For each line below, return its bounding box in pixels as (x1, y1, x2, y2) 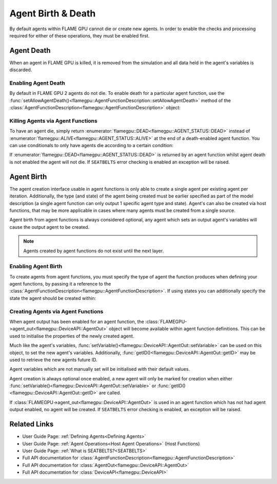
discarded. (9, 67, 32, 73)
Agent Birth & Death (9, 8, 96, 19)
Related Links (9, 420, 54, 429)
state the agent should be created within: (9, 295, 96, 301)
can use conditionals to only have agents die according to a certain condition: (9, 143, 174, 149)
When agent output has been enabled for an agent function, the (9, 318, 145, 325)
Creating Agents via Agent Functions (9, 308, 104, 315)
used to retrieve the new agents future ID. (9, 356, 97, 362)
